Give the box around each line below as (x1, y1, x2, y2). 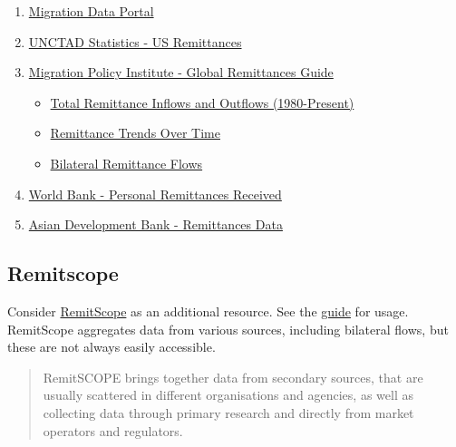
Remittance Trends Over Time (50, 123, 220, 142)
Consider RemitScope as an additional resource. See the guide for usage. (7, 301, 409, 320)
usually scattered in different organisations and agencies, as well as (43, 385, 413, 404)
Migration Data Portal (28, 2, 154, 20)
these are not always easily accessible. (7, 337, 216, 356)
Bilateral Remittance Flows (50, 153, 203, 172)
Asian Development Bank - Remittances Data (28, 215, 283, 234)
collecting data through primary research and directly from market (43, 403, 414, 422)
